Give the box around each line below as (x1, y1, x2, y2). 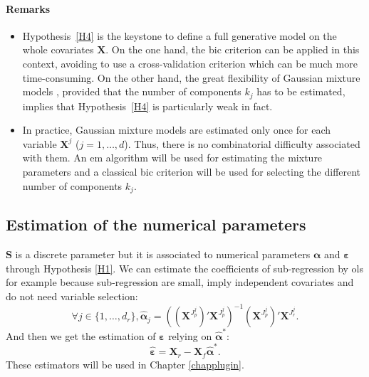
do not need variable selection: (6, 289, 138, 304)
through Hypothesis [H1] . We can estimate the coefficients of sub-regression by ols (6, 260, 364, 275)
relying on (168, 328, 212, 343)
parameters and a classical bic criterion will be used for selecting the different (22, 164, 361, 179)
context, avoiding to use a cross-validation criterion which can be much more (22, 55, 358, 70)
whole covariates (22, 42, 94, 57)
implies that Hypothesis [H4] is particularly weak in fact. (22, 98, 273, 113)
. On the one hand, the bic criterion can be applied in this (105, 42, 360, 57)
